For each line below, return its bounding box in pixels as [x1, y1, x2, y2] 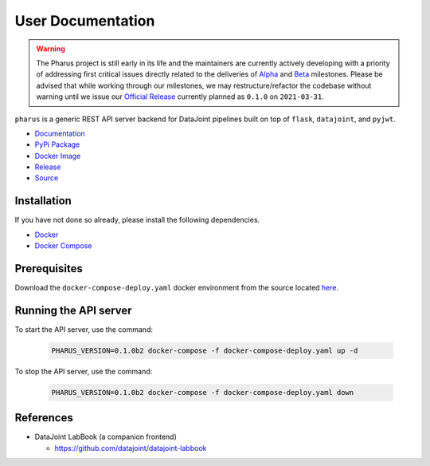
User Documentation [14, 12, 155, 30]
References [14, 411, 73, 425]
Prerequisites [14, 262, 83, 275]
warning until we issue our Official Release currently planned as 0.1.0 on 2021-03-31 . [36, 92, 324, 101]
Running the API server [14, 303, 132, 317]
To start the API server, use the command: [14, 324, 153, 334]
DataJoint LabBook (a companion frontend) [34, 432, 177, 442]
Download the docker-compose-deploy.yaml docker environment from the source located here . [14, 283, 338, 293]
